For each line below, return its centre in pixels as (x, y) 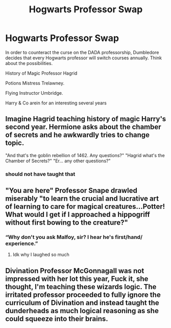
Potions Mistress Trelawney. (35, 83)
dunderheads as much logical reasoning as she (82, 311)
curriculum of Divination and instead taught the (82, 303)
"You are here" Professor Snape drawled (71, 191)
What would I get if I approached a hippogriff (78, 215)
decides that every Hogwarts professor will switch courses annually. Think (84, 58)
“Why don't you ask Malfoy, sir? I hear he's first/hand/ (74, 237)
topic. (15, 143)
